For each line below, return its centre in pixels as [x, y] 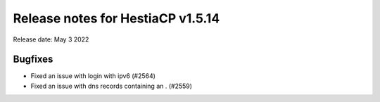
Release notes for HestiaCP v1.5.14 [116, 18]
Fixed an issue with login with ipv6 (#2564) [93, 76]
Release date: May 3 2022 [51, 39]
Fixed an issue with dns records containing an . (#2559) [112, 86]
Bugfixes [33, 59]
